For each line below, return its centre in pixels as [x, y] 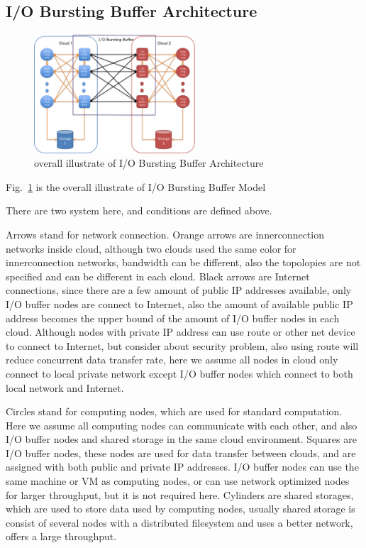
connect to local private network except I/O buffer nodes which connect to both [179, 373]
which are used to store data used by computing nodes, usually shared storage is [181, 509]
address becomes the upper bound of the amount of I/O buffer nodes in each [173, 318]
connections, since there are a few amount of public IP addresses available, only [179, 290]
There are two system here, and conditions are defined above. [139, 210]
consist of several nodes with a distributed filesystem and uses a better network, [179, 522]
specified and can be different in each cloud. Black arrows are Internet [158, 276]
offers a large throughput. [61, 536]
